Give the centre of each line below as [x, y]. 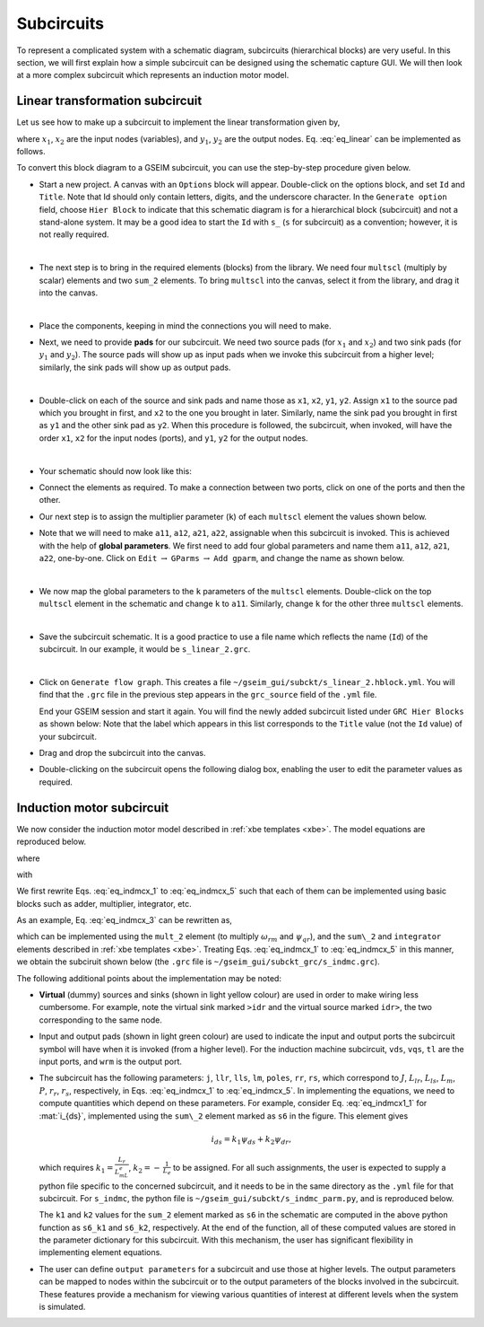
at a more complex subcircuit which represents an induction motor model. [153, 75]
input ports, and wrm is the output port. [111, 1061]
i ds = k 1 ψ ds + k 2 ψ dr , [251, 1140]
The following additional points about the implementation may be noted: [149, 978]
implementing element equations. [101, 1252]
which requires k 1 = [76, 1169]
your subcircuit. [68, 736]
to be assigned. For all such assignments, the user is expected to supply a [309, 1167]
